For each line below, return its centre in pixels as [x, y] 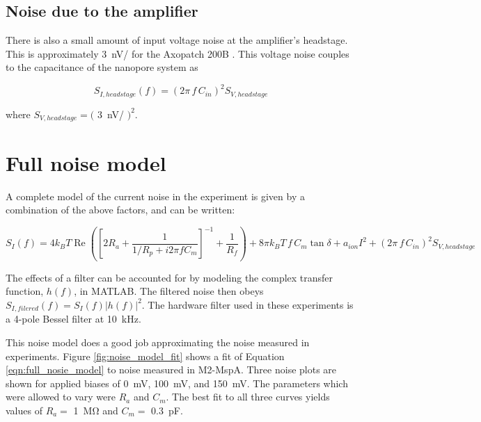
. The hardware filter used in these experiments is [247, 304]
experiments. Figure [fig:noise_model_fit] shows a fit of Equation [145, 356]
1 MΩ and [96, 410]
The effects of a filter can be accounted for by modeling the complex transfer [169, 277]
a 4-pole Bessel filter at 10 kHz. [73, 319]
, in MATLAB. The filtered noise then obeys [169, 291]
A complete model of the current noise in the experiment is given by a [155, 196]
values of [24, 410]
